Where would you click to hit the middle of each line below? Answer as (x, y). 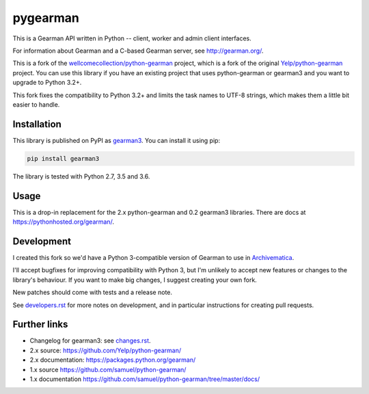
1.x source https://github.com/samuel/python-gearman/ (108, 369)
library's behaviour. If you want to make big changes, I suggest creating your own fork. (135, 280)
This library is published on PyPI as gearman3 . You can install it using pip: (117, 140)
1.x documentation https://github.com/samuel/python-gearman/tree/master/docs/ (145, 379)
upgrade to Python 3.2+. (47, 83)
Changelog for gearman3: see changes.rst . (90, 341)
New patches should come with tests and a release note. (93, 292)
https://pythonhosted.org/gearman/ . (63, 222)
